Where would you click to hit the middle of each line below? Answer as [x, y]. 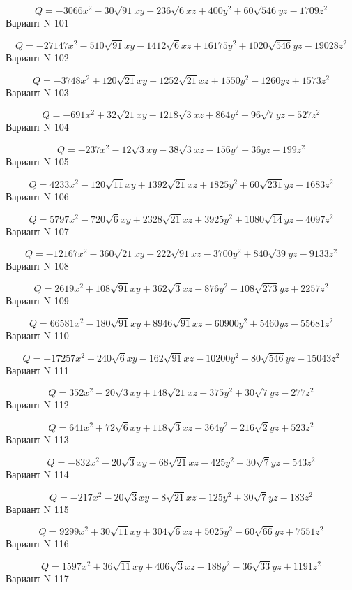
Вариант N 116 [37, 544]
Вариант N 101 [37, 23]
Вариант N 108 [37, 266]
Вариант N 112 [37, 405]
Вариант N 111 [37, 370]
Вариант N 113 [37, 440]
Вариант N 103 [37, 92]
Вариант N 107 [37, 231]
